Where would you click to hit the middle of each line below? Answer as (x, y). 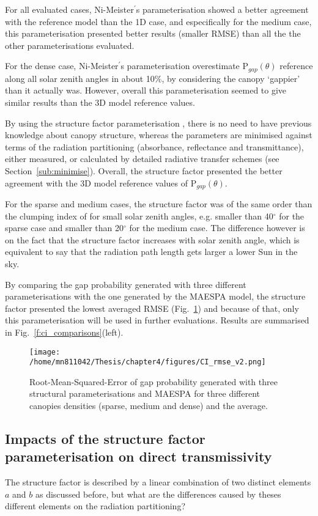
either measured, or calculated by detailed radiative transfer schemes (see (142, 159)
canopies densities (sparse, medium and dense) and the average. (149, 406)
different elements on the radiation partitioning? (95, 506)
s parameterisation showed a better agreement (222, 9)
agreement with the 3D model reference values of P (101, 182)
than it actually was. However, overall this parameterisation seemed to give (146, 90)
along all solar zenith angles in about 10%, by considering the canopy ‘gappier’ (153, 78)
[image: (45, 352)
